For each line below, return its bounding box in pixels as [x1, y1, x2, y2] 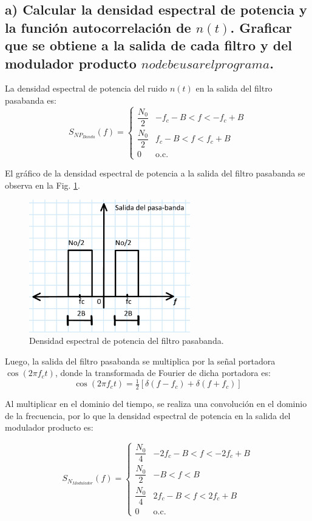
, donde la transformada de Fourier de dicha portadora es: [55, 366, 271, 379]
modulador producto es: [5, 421, 93, 434]
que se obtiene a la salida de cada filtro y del [5, 36, 292, 55]
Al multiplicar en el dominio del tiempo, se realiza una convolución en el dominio [5, 397, 307, 410]
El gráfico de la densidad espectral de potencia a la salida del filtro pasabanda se [5, 167, 305, 180]
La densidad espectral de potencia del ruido [5, 82, 168, 95]
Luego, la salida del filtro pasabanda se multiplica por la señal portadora [5, 354, 276, 367]
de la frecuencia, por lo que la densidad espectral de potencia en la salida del [5, 409, 291, 422]
